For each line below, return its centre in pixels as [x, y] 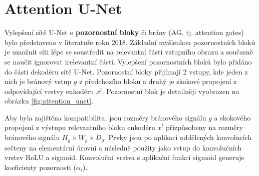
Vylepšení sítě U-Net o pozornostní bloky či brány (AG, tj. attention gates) [124, 32]
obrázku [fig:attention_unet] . [49, 101]
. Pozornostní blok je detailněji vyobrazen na [171, 91]
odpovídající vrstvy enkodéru [49, 91]
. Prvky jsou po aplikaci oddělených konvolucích [178, 137]
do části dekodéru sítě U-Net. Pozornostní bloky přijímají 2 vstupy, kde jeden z [126, 71]
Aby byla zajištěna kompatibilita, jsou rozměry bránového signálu [105, 117]
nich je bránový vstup [38, 81]
